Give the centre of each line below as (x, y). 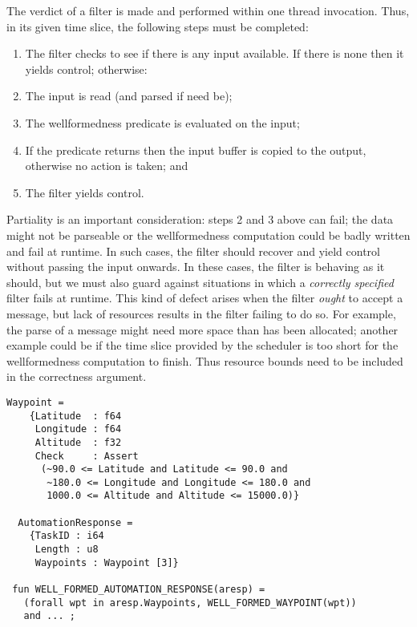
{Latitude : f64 (75, 416)
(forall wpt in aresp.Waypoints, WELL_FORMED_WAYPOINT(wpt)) (190, 603)
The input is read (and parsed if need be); (129, 96)
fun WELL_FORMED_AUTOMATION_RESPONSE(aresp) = (139, 590)
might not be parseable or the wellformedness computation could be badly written (208, 235)
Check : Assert (87, 456)
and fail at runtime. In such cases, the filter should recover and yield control (194, 251)
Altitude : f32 (78, 442)
